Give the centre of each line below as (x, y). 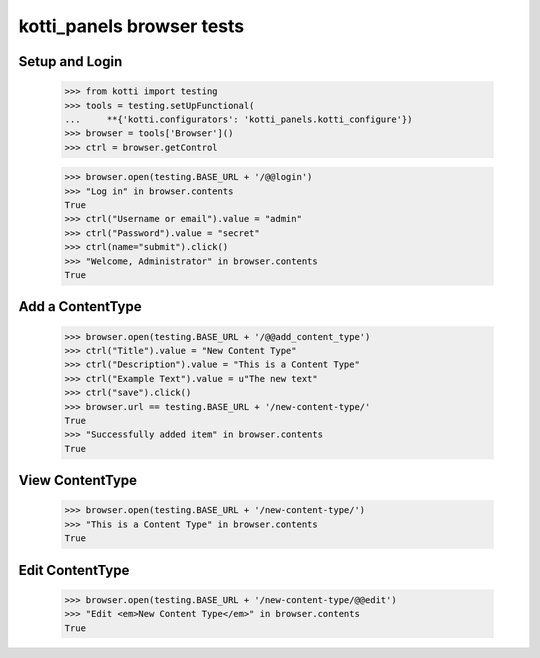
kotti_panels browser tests (131, 26)
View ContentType (78, 480)
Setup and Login (70, 61)
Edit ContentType (74, 570)
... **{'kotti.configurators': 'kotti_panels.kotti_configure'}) (238, 119)
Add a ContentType (80, 306)
